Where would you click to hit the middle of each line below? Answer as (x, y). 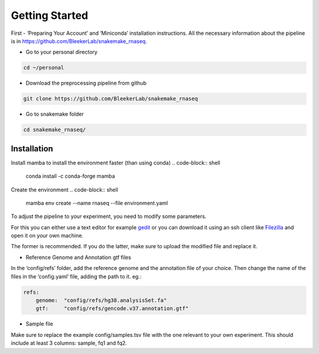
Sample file (39, 324)
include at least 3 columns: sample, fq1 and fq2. (69, 343)
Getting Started (50, 15)
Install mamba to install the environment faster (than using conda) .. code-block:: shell (116, 163)
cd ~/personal (44, 68)
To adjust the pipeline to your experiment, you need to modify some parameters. (109, 216)
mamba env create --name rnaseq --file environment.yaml (97, 203)
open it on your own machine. (47, 236)
